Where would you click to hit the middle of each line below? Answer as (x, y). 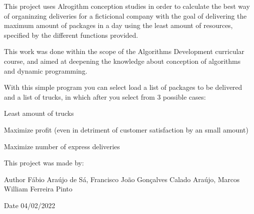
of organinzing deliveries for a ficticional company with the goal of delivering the (125, 15)
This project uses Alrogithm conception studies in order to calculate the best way (127, 6)
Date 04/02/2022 (30, 205)
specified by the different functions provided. (71, 35)
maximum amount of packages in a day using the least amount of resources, (118, 25)
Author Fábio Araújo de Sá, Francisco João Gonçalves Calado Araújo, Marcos (122, 179)
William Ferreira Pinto (38, 189)
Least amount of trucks (39, 113)
